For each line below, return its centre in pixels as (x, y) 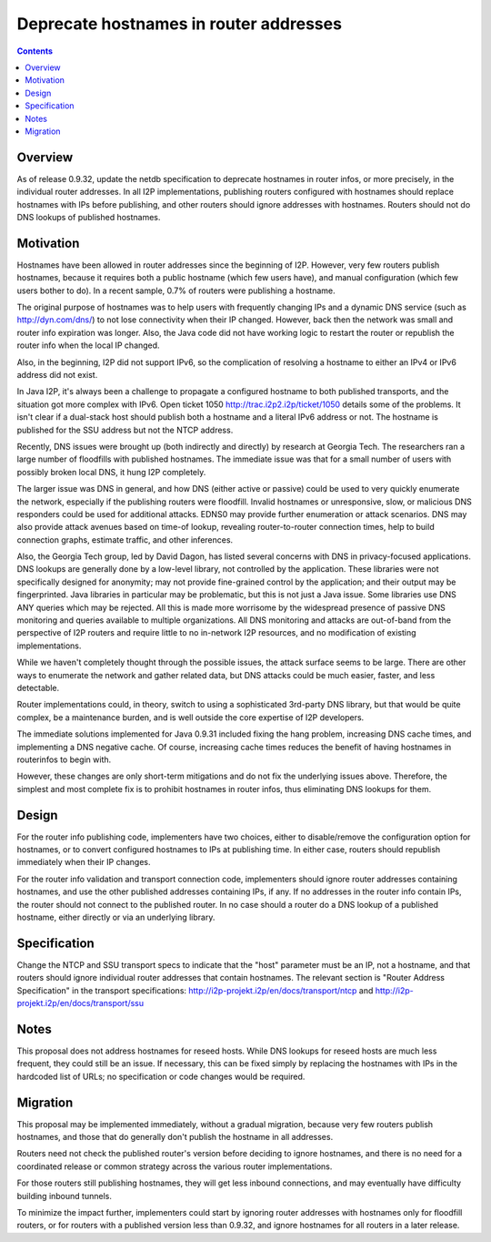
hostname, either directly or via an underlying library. (116, 917)
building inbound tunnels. (65, 1196)
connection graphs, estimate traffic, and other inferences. (125, 540)
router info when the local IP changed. (88, 345)
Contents (35, 51)
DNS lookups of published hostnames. (89, 217)
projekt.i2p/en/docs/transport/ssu (80, 1003)
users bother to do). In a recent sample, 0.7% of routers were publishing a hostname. (176, 290)
